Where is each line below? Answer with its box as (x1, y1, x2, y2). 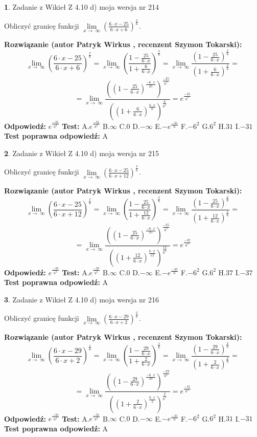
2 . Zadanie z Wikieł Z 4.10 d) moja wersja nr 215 (4, 147, 159, 158)
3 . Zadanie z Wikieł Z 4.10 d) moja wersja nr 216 (4, 294, 159, 304)
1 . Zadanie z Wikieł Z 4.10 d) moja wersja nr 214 (4, 2, 159, 12)
